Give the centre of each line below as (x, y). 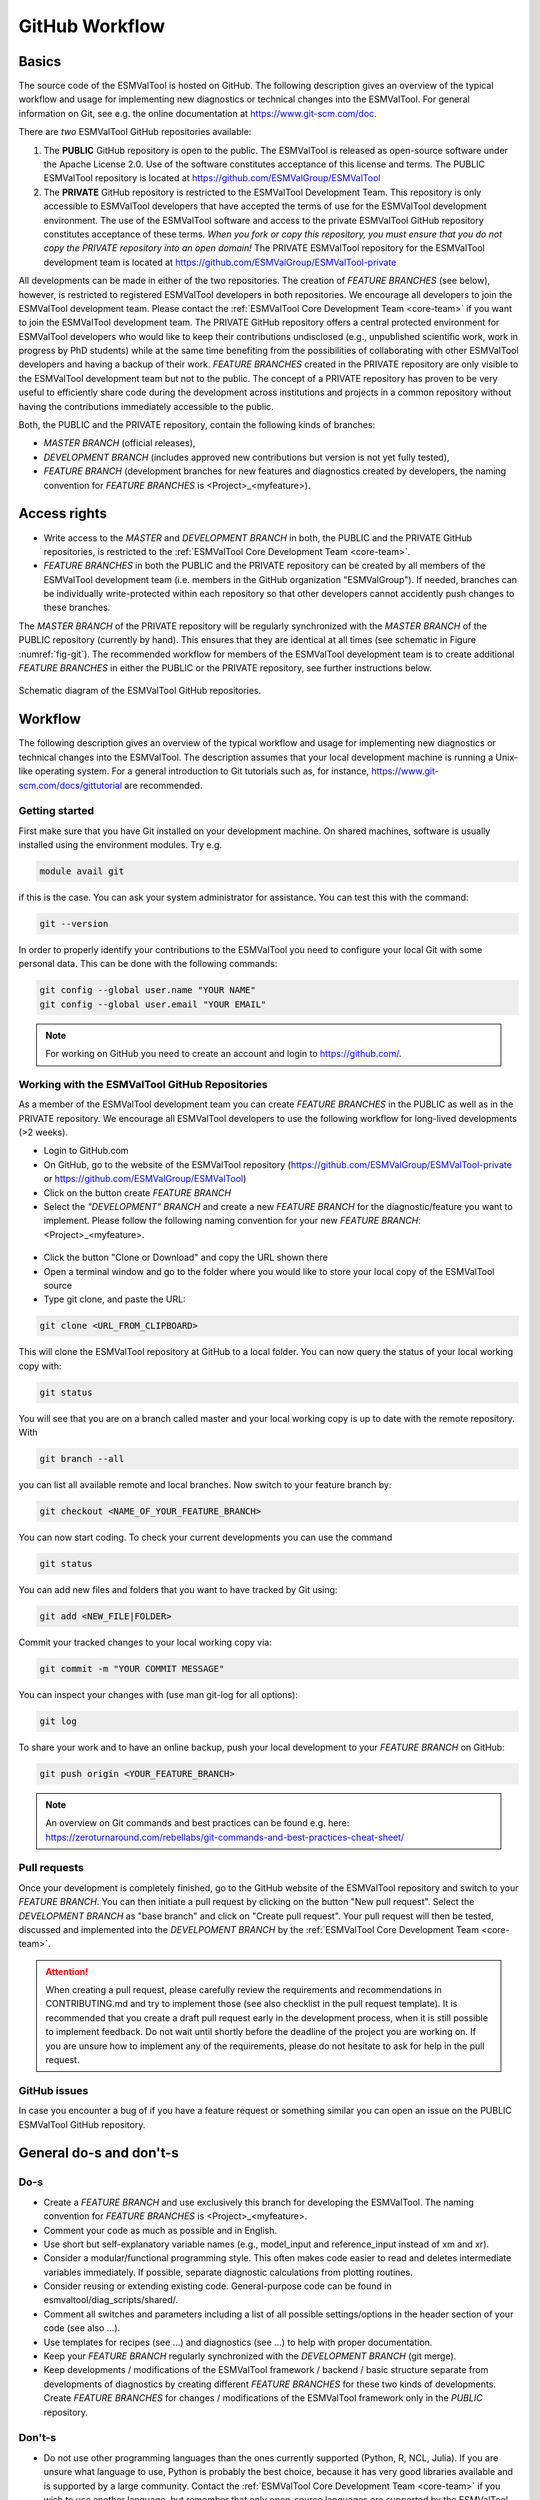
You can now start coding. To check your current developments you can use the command (205, 1537)
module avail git (82, 871)
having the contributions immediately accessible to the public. (146, 406)
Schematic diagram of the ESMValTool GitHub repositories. (140, 691)
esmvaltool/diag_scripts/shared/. (111, 2300)
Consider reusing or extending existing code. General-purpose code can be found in (217, 2286)
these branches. (77, 607)
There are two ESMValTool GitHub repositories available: (135, 132)
